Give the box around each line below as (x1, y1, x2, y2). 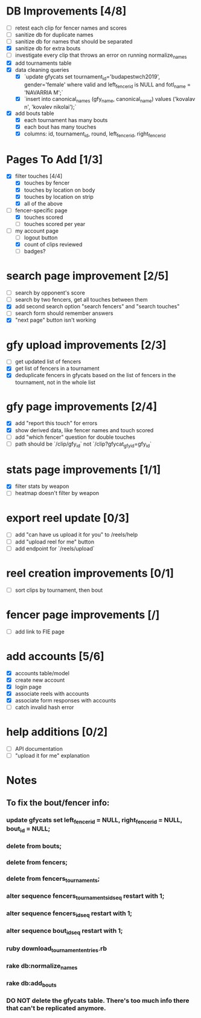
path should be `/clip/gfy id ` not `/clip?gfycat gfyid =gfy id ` (14, 440, 152, 449)
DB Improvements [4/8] (6, 4, 127, 18)
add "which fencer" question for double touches (14, 433, 136, 441)
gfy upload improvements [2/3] (6, 338, 167, 352)
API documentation (14, 745, 63, 752)
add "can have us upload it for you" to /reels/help (14, 531, 138, 539)
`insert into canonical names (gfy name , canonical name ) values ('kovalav (24, 95, 196, 104)
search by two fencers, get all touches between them (14, 296, 148, 303)
